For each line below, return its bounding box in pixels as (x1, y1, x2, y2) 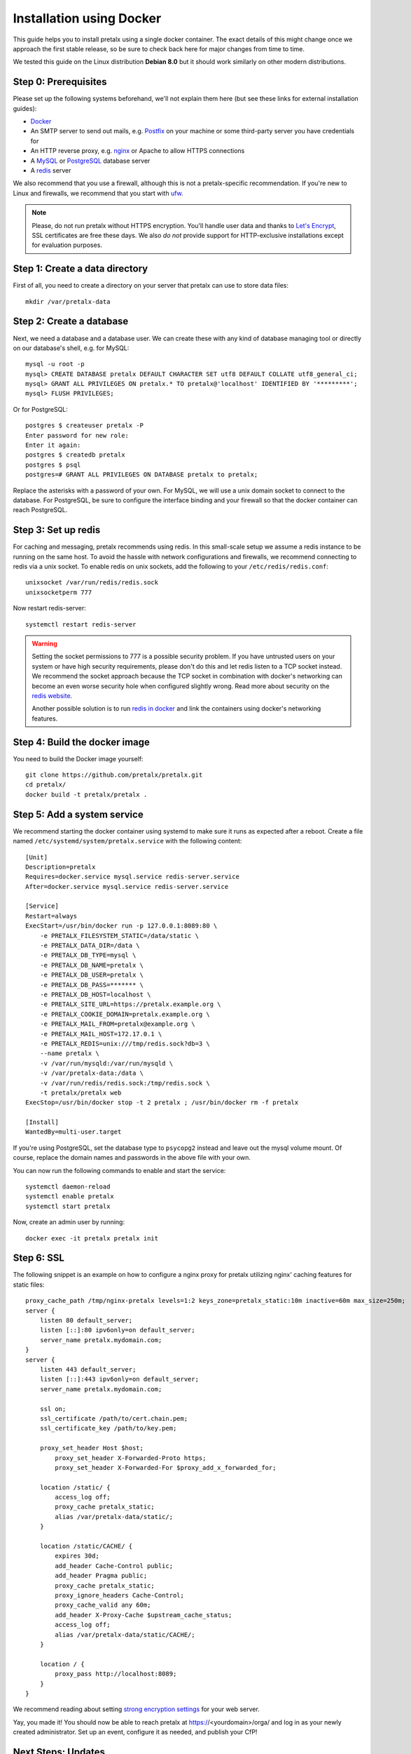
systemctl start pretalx (25, 1202, 111, 1210)
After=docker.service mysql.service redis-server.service (25, 883, 229, 890)
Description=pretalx (25, 863, 96, 871)
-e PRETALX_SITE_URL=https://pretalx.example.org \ (39, 1000, 221, 1008)
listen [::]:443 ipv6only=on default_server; (39, 1375, 200, 1384)
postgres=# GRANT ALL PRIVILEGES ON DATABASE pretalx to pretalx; (25, 471, 258, 478)
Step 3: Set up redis (13, 524, 101, 536)
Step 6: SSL (13, 1252, 64, 1264)
